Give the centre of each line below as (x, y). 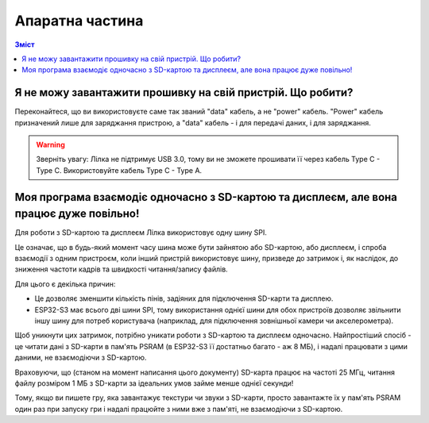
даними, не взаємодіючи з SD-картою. (81, 358)
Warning (50, 145)
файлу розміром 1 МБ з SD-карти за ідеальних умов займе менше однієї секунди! (154, 383)
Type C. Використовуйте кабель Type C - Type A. (119, 170)
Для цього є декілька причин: (65, 284)
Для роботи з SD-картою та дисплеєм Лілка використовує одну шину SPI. (141, 233)
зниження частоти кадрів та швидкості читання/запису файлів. (121, 269)
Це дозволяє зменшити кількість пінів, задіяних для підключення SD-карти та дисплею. (184, 298)
